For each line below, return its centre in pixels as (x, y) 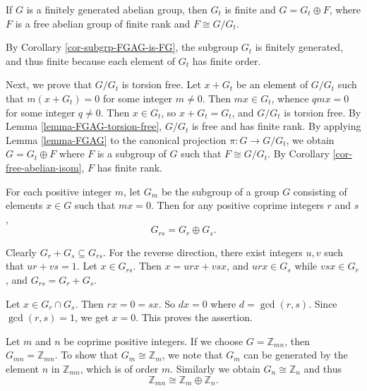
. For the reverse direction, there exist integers (203, 252)
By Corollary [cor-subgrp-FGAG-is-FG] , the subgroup (122, 47)
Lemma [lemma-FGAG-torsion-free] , (84, 126)
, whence (290, 98)
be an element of (272, 84)
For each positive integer (59, 191)
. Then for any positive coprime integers (237, 205)
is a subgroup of (132, 154)
